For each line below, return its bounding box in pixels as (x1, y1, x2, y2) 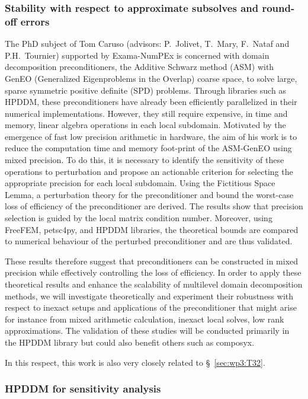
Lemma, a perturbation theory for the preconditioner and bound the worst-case (5, 188, 294, 200)
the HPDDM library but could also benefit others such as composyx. (5, 336, 255, 348)
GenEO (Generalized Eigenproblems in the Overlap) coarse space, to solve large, (5, 72, 297, 84)
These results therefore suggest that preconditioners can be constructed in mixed (5, 254, 299, 267)
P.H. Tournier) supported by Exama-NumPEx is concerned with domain (5, 49, 269, 61)
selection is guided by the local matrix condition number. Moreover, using (5, 212, 272, 224)
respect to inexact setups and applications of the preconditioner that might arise (5, 301, 297, 314)
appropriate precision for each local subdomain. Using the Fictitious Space (5, 177, 275, 189)
